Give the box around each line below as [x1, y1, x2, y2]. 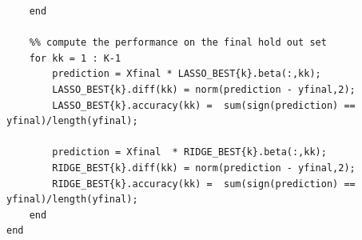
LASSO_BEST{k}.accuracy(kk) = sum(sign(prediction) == [52, 99, 356, 111]
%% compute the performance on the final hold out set [29, 37, 327, 49]
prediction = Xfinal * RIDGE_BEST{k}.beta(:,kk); [52, 146, 327, 158]
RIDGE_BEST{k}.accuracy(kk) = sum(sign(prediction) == [52, 178, 356, 190]
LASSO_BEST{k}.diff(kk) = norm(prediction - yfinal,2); [52, 83, 356, 95]
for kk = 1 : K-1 [29, 52, 121, 64]
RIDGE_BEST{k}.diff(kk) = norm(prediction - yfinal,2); [52, 162, 356, 174]
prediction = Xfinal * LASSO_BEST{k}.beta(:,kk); [52, 68, 321, 80]
